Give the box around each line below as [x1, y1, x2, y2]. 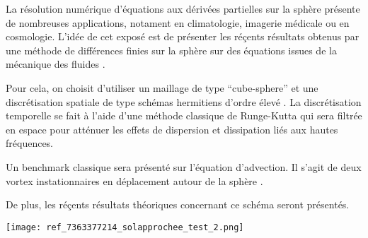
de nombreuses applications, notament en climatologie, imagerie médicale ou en [6, 15, 350, 30]
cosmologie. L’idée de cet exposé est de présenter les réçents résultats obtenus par [6, 29, 360, 44]
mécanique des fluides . [6, 56, 105, 71]
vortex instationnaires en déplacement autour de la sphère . [6, 173, 263, 188]
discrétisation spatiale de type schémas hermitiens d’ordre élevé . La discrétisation [6, 94, 362, 109]
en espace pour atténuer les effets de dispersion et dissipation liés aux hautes [6, 121, 338, 136]
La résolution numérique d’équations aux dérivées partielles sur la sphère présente [6, 1, 360, 16]
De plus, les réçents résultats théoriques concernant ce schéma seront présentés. [6, 197, 350, 212]
